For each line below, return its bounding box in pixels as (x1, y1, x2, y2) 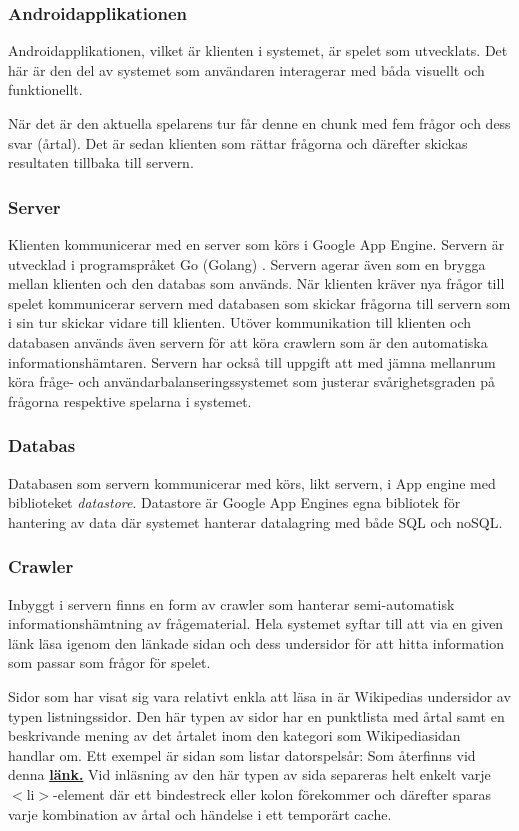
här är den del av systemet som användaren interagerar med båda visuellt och (8, 59, 485, 80)
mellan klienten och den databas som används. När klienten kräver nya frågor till (8, 273, 505, 294)
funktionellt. (8, 79, 83, 100)
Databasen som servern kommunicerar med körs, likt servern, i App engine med (8, 472, 496, 493)
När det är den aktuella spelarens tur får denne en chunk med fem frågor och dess (8, 113, 511, 133)
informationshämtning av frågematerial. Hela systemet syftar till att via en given (8, 613, 504, 634)
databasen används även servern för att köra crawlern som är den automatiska (8, 331, 488, 352)
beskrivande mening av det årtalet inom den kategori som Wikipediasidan (8, 725, 461, 746)
